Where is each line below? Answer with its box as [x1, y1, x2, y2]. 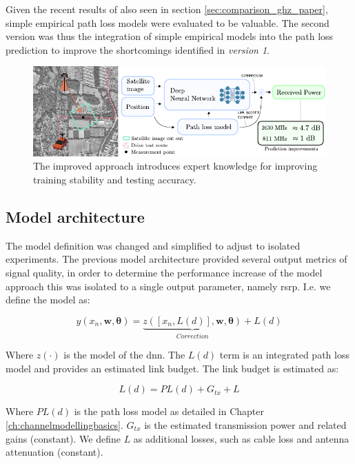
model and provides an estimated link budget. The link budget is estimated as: [6, 361, 339, 375]
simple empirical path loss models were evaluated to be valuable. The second [6, 15, 329, 30]
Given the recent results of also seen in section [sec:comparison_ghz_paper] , [6, 2, 328, 16]
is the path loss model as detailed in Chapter [74, 404, 265, 418]
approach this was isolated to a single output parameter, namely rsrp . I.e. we [6, 279, 331, 293]
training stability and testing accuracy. [33, 172, 196, 187]
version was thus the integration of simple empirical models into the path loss [6, 29, 334, 43]
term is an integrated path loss [219, 347, 349, 362]
